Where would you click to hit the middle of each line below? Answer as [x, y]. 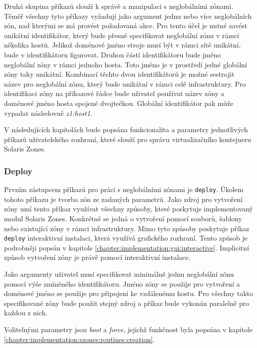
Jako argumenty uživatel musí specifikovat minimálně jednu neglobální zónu [119, 274]
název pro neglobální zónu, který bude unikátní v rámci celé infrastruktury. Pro [125, 83]
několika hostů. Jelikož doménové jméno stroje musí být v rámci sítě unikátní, [123, 45]
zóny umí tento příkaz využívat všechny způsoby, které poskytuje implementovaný [128, 209]
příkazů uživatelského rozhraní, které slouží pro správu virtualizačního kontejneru [128, 139]
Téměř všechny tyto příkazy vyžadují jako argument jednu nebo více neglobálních [128, 16]
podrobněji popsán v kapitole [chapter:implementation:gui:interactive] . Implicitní [127, 247]
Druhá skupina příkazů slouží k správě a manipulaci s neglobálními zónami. [119, 6]
